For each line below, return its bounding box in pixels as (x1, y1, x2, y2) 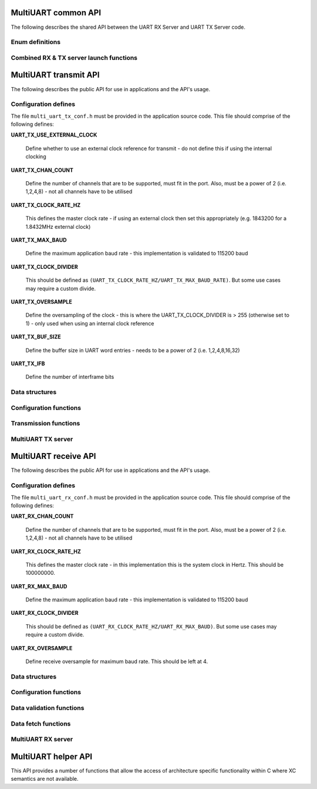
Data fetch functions (11, 720, 71, 728)
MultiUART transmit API (11, 70, 100, 80)
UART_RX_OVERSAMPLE (11, 644, 73, 651)
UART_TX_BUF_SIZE (11, 333, 61, 341)
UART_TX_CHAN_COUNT (11, 167, 73, 174)
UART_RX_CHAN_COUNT (11, 512, 74, 520)
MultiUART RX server (11, 735, 73, 744)
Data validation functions (11, 704, 85, 712)
